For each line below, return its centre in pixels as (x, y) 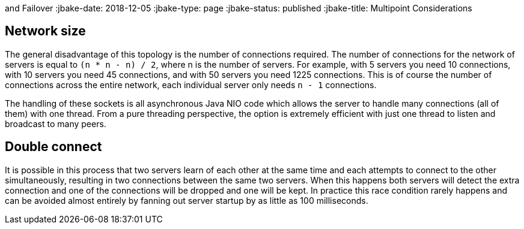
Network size (45, 31)
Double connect (53, 147)
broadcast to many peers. (56, 123)
